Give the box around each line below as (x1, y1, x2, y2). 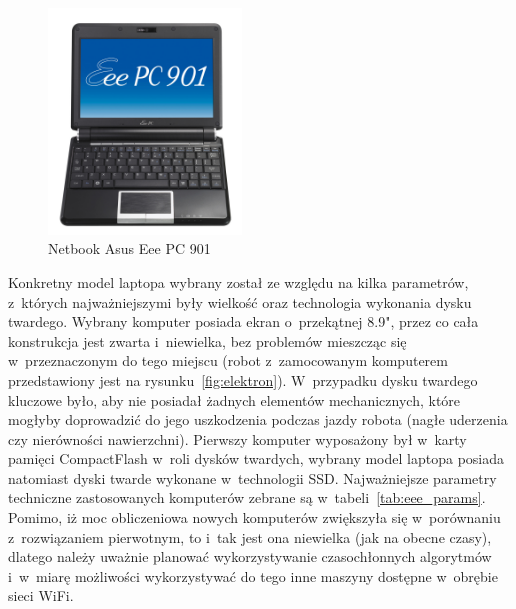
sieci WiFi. (8, 585, 74, 606)
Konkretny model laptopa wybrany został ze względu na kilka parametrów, (8, 271, 469, 292)
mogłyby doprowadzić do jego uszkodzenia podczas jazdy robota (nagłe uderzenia (8, 409, 508, 430)
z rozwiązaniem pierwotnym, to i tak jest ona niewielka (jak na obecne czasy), (8, 526, 492, 547)
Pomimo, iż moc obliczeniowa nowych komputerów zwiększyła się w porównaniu (8, 507, 501, 528)
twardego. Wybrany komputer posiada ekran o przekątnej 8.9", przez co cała (8, 311, 479, 332)
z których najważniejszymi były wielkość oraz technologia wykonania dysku (8, 291, 472, 312)
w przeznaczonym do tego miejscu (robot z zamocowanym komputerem (8, 350, 448, 371)
